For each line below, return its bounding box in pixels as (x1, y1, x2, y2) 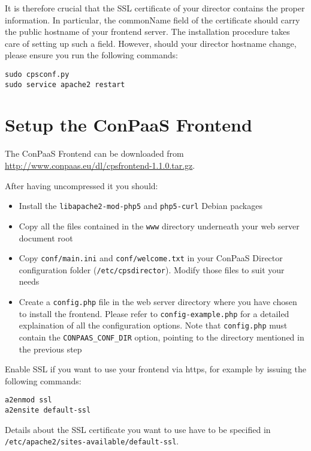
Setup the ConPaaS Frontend (5, 112, 252, 137)
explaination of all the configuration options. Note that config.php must (19, 319, 288, 331)
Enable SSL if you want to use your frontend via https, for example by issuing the (5, 363, 306, 375)
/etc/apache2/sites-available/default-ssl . (5, 435, 179, 447)
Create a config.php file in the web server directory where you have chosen (19, 295, 297, 307)
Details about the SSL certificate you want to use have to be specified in (5, 423, 271, 435)
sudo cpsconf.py (5, 70, 70, 79)
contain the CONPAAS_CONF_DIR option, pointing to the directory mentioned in (19, 330, 304, 343)
